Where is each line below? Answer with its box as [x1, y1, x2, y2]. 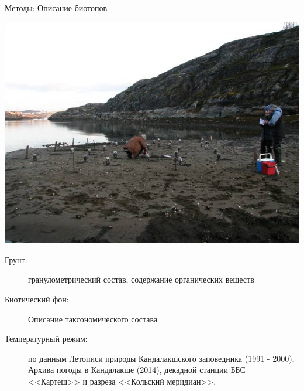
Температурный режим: [5, 332, 88, 345]
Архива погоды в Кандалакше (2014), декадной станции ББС [28, 363, 246, 376]
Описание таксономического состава [28, 312, 158, 325]
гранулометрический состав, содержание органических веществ [28, 273, 254, 285]
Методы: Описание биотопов [5, 2, 108, 13]
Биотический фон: [5, 293, 69, 305]
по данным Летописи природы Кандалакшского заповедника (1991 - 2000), [28, 352, 295, 364]
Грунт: [5, 253, 27, 266]
